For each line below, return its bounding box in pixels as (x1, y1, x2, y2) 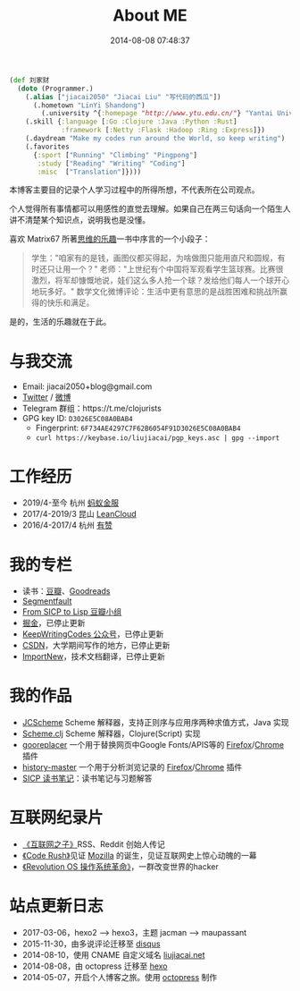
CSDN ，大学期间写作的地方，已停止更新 (21, 640, 171, 651)
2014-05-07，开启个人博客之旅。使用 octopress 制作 (21, 972, 218, 983)
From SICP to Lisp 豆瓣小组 (21, 606, 122, 617)
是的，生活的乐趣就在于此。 (9, 317, 112, 327)
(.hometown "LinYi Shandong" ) (32, 100, 146, 110)
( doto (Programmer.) (17, 84, 94, 93)
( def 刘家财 (9, 75, 50, 85)
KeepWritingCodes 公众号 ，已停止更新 (21, 629, 164, 639)
